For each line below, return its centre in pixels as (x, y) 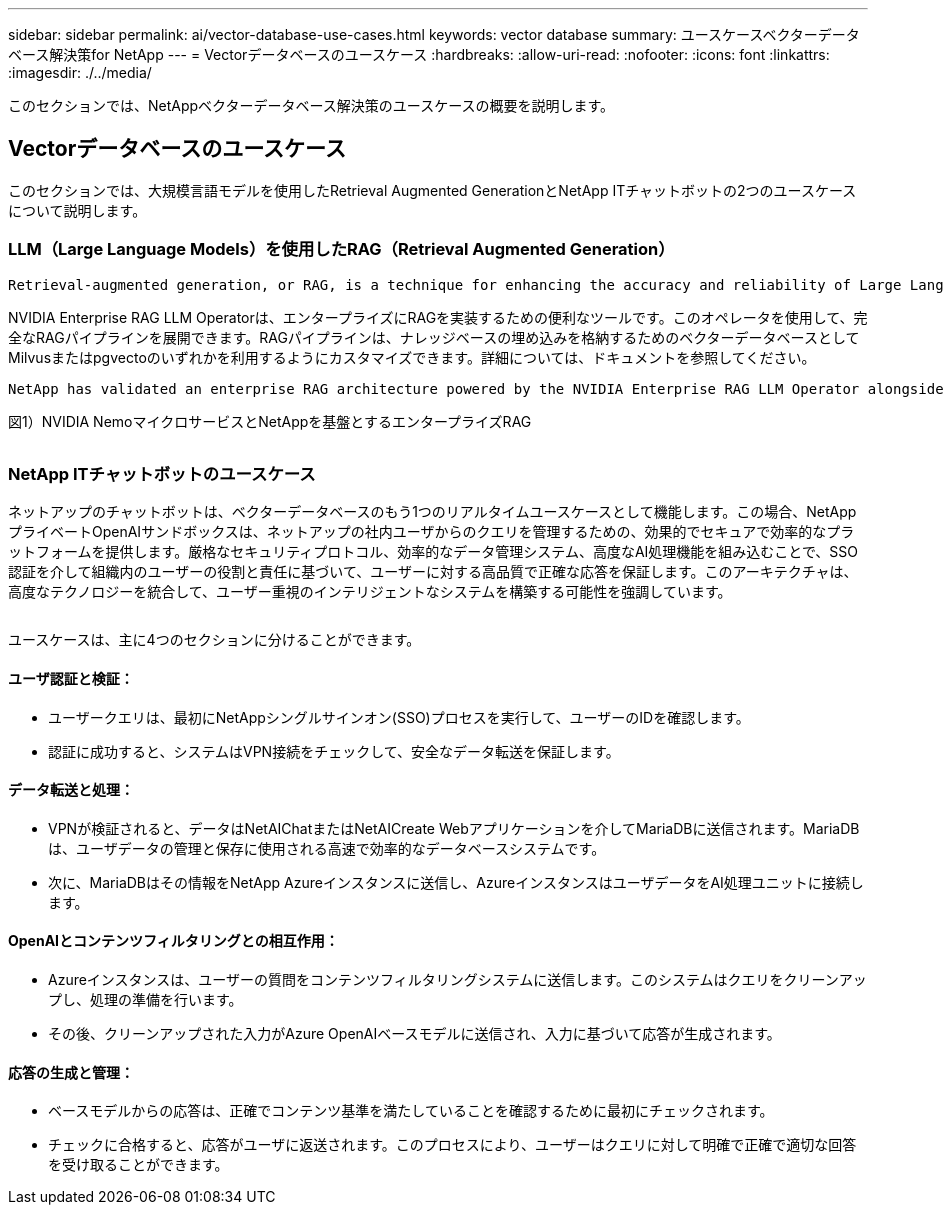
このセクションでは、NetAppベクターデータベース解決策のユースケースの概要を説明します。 (311, 105)
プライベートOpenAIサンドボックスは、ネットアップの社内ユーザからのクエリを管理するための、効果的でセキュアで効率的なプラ (431, 532)
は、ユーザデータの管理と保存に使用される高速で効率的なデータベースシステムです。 (327, 848)
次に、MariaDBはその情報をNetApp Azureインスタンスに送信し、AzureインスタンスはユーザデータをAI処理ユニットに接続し (456, 882)
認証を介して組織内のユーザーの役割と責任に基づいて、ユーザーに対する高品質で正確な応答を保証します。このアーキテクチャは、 (433, 572)
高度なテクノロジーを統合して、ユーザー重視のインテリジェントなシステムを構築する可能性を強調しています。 (370, 592)
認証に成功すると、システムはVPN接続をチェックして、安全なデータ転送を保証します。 (334, 751)
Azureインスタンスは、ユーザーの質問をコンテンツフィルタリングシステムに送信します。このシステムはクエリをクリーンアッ (457, 979)
